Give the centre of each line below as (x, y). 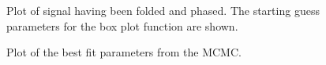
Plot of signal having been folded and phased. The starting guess (163, 10)
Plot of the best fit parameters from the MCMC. (124, 52)
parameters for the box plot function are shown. (122, 25)
